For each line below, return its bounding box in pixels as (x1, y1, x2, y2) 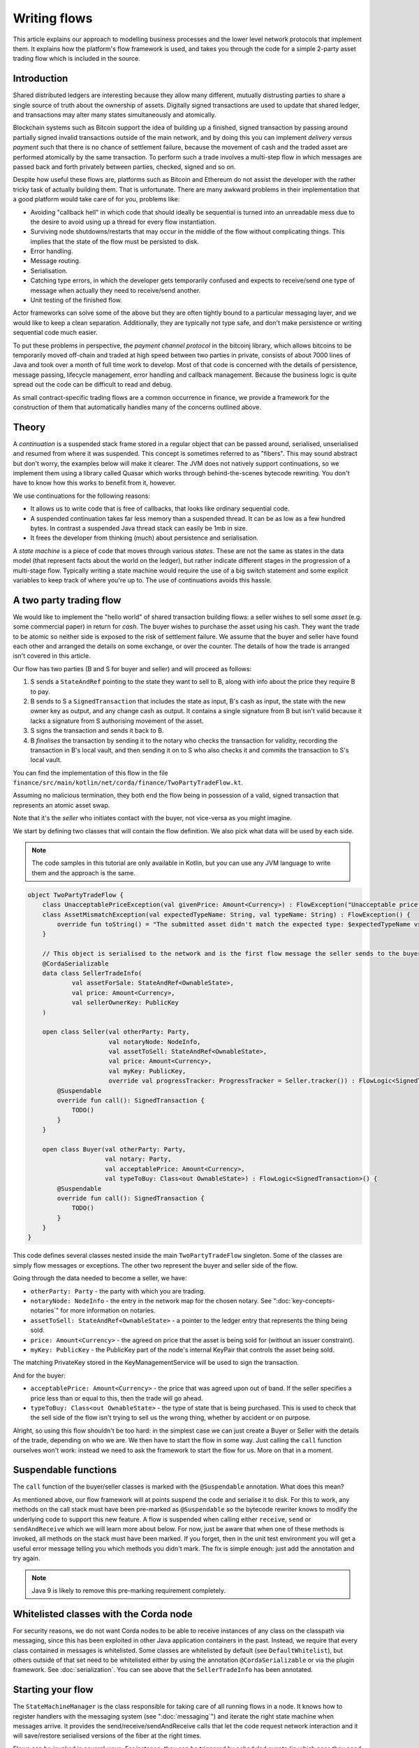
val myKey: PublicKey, (108, 1067, 186, 1075)
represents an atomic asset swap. (13, 801, 110, 809)
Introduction (13, 73, 68, 85)
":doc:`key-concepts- (273, 1297, 335, 1305)
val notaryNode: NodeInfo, (108, 1038, 201, 1045)
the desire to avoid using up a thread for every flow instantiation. (30, 217, 216, 226)
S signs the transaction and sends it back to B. (30, 726, 164, 735)
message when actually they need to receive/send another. (30, 286, 201, 294)
